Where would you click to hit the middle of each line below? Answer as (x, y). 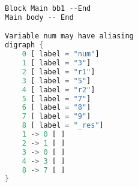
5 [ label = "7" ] (56, 99)
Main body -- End (39, 17)
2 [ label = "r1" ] (58, 72)
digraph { (24, 45)
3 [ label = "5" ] (56, 81)
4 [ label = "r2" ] (58, 90)
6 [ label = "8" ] (56, 108)
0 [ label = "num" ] (61, 54)
